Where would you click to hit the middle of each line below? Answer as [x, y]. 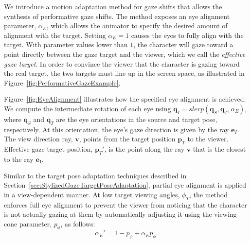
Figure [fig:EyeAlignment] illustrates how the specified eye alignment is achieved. [125, 99]
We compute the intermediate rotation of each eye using [88, 108]
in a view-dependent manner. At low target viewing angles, [92, 194]
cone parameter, [28, 223]
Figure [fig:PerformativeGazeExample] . [62, 82]
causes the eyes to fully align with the [187, 35]
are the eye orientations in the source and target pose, [137, 119]
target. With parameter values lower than [66, 44]
